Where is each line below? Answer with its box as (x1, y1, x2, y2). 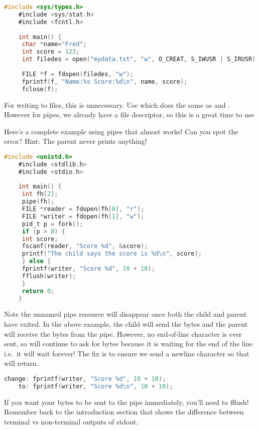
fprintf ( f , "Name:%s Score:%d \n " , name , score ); (22, 78, 188, 85)
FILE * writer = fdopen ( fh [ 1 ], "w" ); (22, 212, 145, 220)
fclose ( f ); (22, 85, 58, 93)
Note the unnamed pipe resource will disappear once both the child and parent (4, 309, 247, 319)
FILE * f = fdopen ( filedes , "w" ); (22, 70, 134, 78)
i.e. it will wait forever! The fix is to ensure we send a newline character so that (4, 348, 249, 358)
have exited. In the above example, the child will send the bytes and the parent (4, 318, 248, 329)
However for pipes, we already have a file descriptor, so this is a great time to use (4, 109, 254, 120)
